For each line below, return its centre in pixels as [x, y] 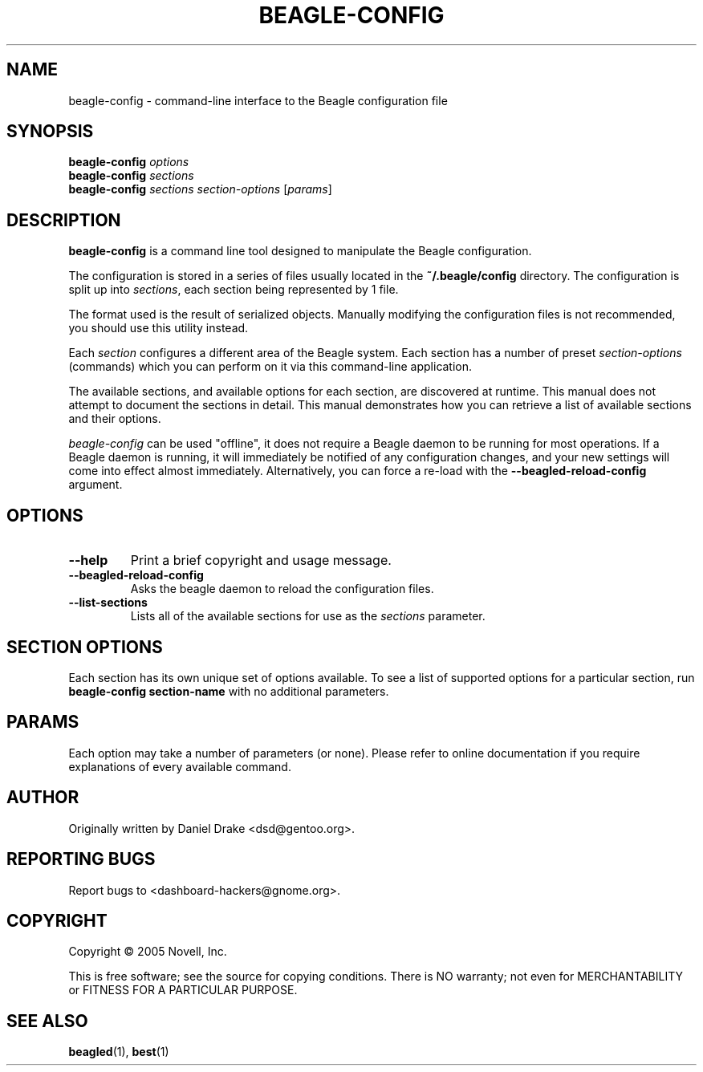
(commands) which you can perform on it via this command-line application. [270, 367]
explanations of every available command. [180, 766]
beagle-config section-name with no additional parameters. [229, 691]
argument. [95, 485]
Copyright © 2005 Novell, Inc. [148, 952]
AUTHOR [43, 798]
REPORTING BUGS [81, 859]
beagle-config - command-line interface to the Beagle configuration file [258, 100]
